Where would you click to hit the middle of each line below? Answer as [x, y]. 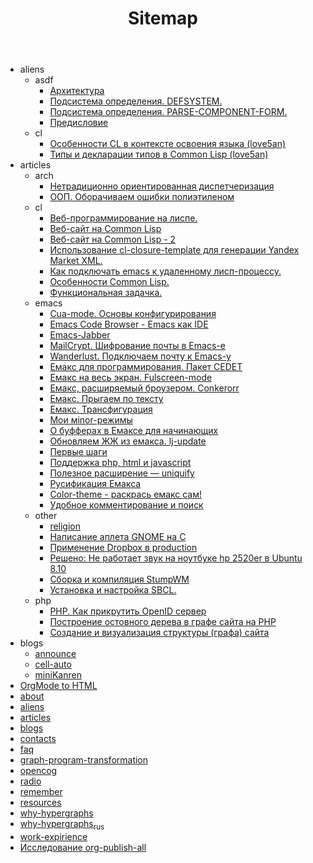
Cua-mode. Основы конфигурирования [133, 314]
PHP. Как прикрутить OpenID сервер [128, 611]
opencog [38, 771]
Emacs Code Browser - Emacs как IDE [129, 324]
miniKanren [58, 675]
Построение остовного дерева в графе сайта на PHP [163, 622]
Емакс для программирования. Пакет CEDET [146, 367]
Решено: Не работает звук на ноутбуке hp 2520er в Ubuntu [176, 558]
